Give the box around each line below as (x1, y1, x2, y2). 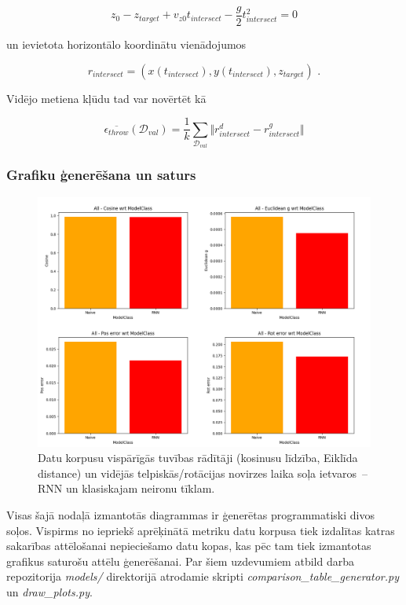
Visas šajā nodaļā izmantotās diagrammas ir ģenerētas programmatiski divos (6, 507, 375, 523)
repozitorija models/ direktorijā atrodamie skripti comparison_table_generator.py (6, 568, 399, 585)
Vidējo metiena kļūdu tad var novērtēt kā (6, 90, 207, 106)
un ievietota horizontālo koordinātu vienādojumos (6, 36, 247, 53)
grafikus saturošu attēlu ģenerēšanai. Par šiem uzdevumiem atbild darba (6, 552, 354, 569)
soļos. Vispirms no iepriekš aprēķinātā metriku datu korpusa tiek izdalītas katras (6, 522, 395, 538)
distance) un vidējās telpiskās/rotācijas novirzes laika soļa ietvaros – (38, 464, 368, 481)
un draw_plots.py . (6, 584, 93, 600)
